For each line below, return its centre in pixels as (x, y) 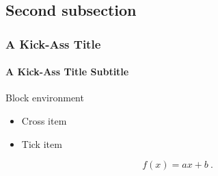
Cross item (44, 121)
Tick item (42, 143)
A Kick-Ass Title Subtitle (67, 72)
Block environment (45, 98)
